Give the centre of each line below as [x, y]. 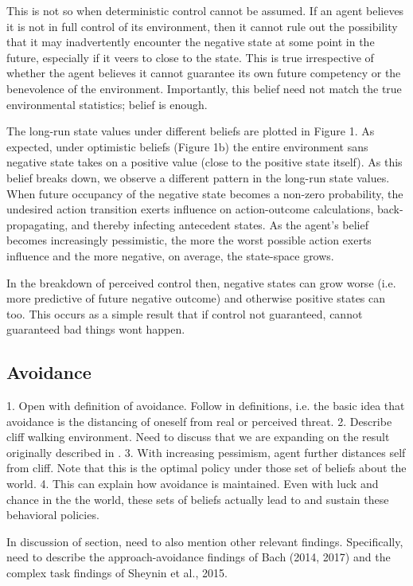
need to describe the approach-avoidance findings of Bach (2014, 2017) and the [199, 557]
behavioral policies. [53, 515]
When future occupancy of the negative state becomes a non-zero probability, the [205, 193]
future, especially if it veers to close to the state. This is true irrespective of [190, 57]
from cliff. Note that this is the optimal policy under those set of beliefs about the [206, 468]
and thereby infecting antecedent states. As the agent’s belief [220, 224]
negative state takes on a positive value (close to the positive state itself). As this [205, 162]
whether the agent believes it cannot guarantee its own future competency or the [204, 73]
